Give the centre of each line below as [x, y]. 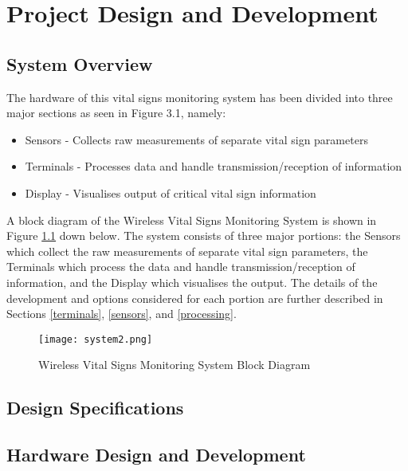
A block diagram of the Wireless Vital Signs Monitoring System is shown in [192, 220]
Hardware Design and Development [156, 455]
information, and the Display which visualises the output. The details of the [192, 282]
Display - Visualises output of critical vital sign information [171, 192]
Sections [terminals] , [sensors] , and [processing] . [122, 314]
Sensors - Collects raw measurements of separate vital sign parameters [196, 139]
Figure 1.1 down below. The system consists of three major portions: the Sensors [204, 235]
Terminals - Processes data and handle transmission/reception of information [214, 166]
